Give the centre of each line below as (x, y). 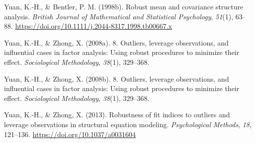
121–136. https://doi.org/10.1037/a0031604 (70, 134)
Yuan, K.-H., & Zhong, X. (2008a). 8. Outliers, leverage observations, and (116, 42)
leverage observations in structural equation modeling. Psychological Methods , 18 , (128, 124)
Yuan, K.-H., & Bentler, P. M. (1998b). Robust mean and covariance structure (124, 6)
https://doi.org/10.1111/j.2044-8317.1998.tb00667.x (94, 26)
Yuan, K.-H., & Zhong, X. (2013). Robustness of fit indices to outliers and (117, 115)
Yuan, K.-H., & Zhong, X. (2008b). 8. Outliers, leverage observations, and (117, 78)
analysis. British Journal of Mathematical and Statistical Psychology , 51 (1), (119, 16)
